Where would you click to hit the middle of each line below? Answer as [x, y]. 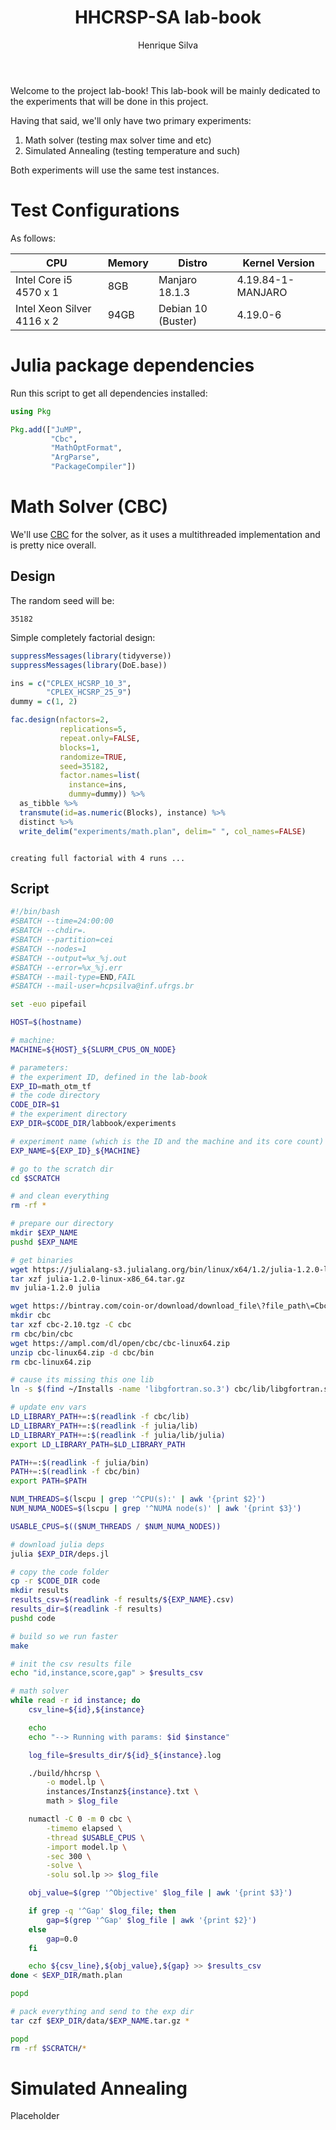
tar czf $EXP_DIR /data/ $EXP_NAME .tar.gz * [100, 2021]
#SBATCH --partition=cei [62, 940]
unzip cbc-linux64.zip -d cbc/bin [82, 1352]
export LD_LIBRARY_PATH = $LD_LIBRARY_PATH [98, 1444]
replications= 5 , [93, 729]
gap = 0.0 [62, 1939]
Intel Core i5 [44, 279]
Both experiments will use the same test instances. [115, 170]
